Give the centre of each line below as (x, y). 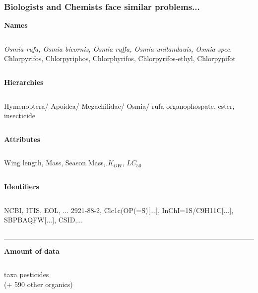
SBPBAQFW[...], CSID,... (43, 220)
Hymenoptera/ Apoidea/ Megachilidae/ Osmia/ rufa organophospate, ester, (119, 106)
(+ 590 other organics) (38, 284)
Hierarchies (24, 82)
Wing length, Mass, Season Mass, (55, 163)
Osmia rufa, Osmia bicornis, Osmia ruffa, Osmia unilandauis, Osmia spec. (118, 48)
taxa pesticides (27, 274)
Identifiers (22, 186)
